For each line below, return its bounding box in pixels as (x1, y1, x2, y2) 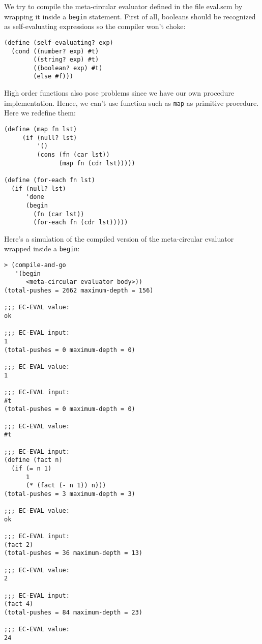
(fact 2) (4, 541, 34, 548)
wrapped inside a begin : (4, 243, 80, 254)
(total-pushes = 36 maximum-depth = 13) (4, 549, 143, 557)
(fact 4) (4, 600, 34, 608)
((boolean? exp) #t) (33, 64, 103, 72)
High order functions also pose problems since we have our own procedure (4, 87, 235, 98)
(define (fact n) (4, 456, 63, 464)
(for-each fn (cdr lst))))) (33, 219, 128, 226)
